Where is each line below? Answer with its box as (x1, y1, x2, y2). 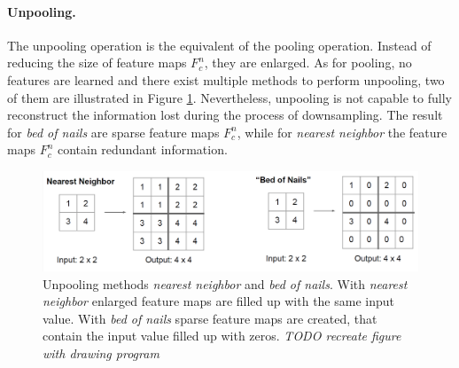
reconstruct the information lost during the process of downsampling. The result (7, 106, 443, 124)
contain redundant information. (57, 140, 228, 159)
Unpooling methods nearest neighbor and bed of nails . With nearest (43, 274, 408, 293)
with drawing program (43, 343, 159, 362)
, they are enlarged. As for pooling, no (204, 53, 412, 72)
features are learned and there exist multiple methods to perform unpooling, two (7, 70, 445, 89)
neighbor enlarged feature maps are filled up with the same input (43, 292, 394, 310)
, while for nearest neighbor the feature (237, 122, 447, 141)
